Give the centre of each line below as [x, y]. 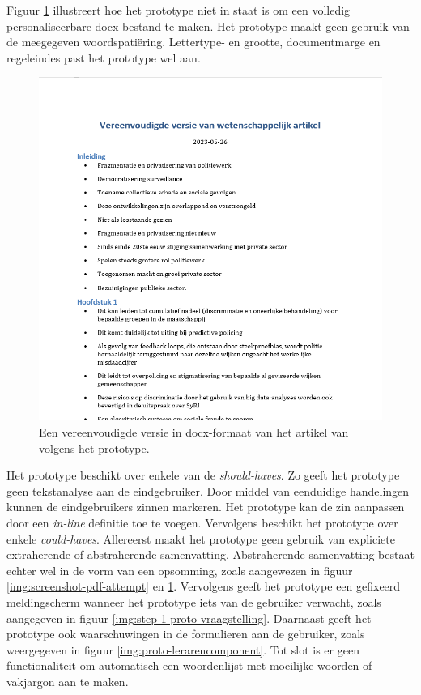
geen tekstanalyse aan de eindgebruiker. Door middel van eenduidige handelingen [208, 490]
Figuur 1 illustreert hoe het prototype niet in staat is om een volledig [179, 10]
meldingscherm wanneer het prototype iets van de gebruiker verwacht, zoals [194, 601]
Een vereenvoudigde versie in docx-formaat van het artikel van [194, 431]
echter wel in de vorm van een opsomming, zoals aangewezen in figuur [180, 570]
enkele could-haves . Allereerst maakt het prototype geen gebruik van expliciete [201, 538]
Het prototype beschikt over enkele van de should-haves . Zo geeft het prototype [203, 475]
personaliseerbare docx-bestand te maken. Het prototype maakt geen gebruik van [208, 26]
